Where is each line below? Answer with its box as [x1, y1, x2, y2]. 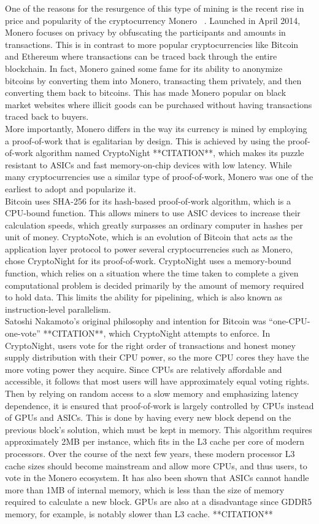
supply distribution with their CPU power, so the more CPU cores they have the [5, 351, 309, 364]
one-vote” [5, 327, 40, 340]
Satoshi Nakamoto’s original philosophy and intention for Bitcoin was [5, 315, 266, 327]
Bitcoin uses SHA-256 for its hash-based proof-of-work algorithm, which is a [5, 194, 291, 207]
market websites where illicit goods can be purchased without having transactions [5, 98, 312, 111]
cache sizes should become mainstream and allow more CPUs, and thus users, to [5, 459, 307, 472]
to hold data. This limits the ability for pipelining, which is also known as [5, 291, 282, 303]
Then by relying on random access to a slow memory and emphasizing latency [5, 387, 299, 399]
